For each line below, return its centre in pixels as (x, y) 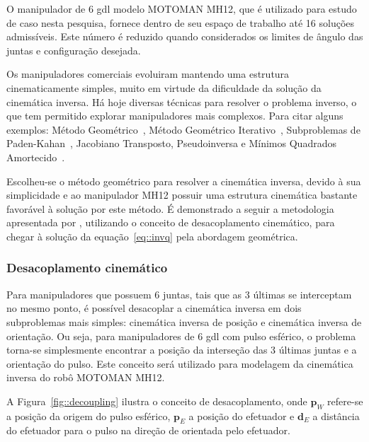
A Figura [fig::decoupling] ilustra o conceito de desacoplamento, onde (157, 401)
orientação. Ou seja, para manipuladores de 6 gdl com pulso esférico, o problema (181, 336)
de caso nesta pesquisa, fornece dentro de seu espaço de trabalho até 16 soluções (181, 22)
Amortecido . (36, 157)
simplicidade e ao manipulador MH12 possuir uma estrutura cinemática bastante (182, 195)
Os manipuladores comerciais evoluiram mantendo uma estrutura (148, 74)
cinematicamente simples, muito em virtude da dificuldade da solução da (164, 87)
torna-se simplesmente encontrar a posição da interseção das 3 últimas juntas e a (182, 350)
